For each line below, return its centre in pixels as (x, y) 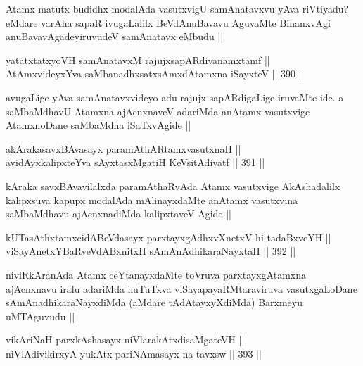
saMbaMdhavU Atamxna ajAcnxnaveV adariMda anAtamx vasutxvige (158, 111)
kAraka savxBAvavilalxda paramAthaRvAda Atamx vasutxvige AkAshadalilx (173, 185)
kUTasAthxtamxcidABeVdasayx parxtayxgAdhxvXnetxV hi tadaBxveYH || (168, 237)
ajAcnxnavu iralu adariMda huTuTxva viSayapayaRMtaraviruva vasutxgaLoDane (181, 288)
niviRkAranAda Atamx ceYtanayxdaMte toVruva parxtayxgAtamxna (156, 274)
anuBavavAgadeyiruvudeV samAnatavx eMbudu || (115, 36)
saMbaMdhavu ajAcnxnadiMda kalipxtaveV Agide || (119, 214)
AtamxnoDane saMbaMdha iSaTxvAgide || (98, 125)
